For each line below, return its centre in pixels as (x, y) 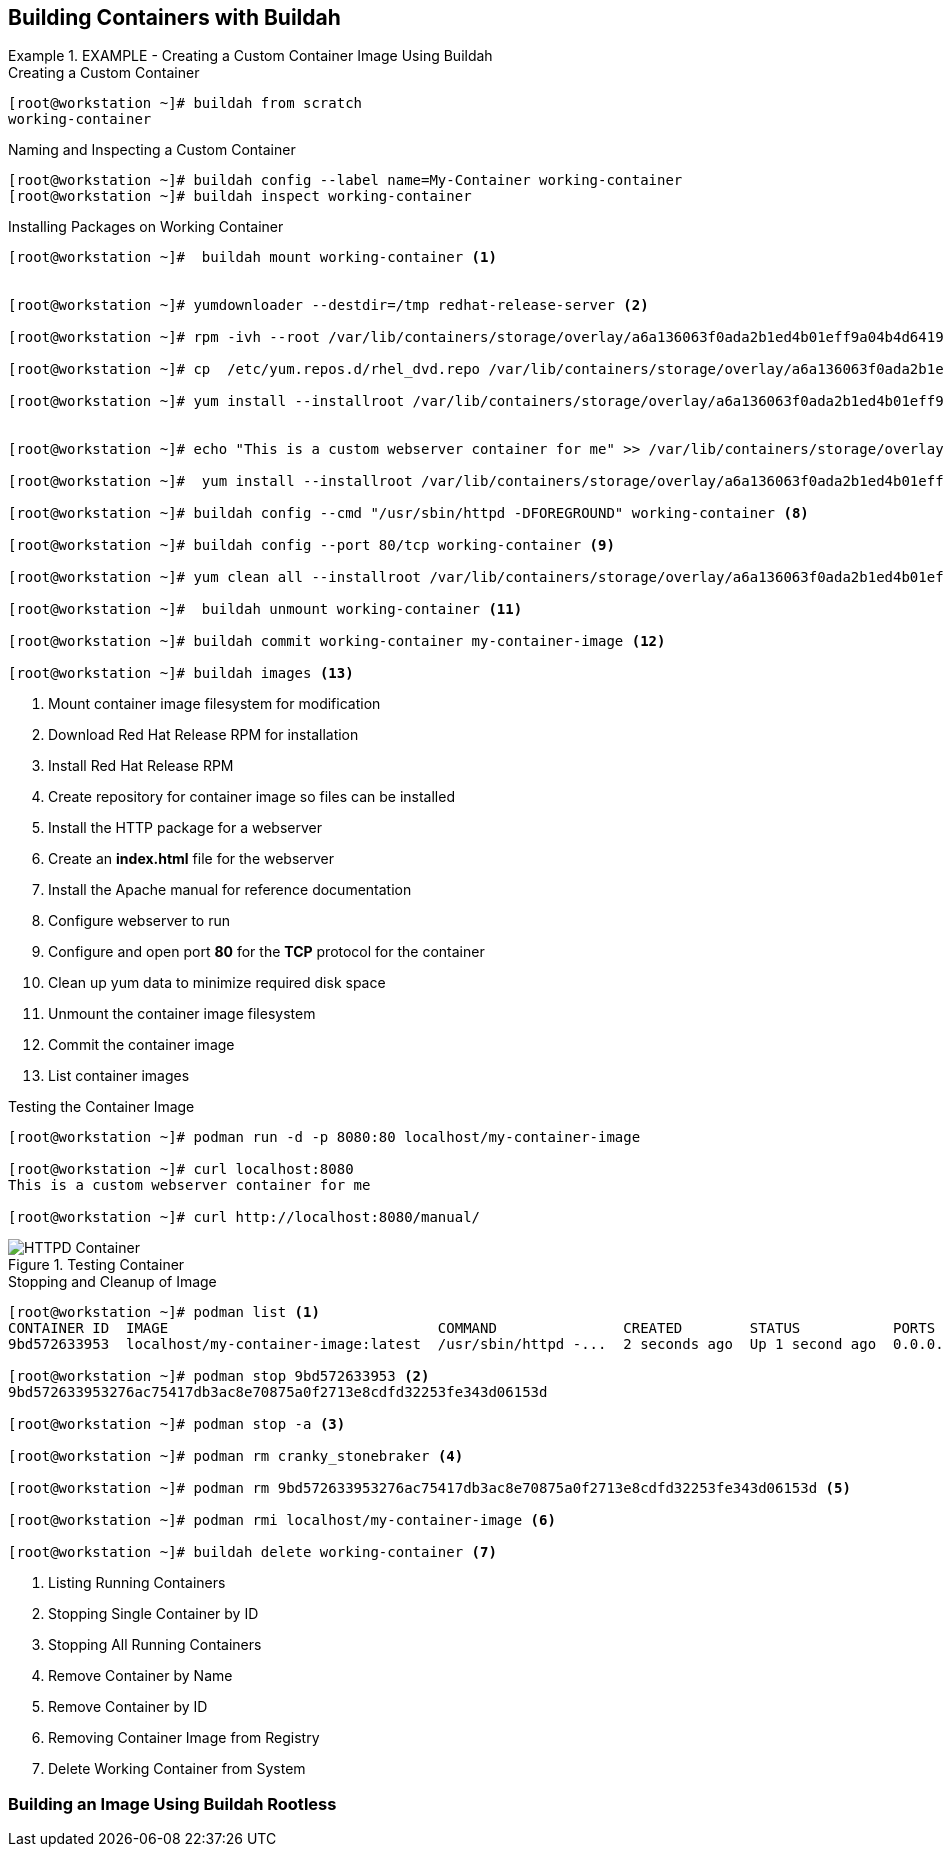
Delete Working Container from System (177, 1769)
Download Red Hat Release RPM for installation (203, 735)
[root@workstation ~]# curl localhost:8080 (181, 1169)
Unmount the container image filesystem (182, 1014)
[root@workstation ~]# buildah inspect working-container (240, 196)
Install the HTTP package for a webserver (185, 828)
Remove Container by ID (128, 1707)
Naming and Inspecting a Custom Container (152, 150)
